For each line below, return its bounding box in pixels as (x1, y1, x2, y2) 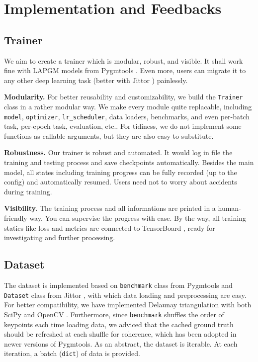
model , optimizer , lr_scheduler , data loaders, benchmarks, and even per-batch (4, 111, 250, 121)
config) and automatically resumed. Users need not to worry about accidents (4, 177, 237, 187)
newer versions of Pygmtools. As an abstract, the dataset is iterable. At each (4, 338, 238, 349)
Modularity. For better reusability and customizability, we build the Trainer (4, 91, 243, 102)
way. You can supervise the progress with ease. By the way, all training (29, 213, 246, 223)
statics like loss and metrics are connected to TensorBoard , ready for (4, 222, 215, 233)
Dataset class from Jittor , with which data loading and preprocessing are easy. (4, 289, 247, 300)
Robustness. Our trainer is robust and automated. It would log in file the (4, 147, 233, 158)
